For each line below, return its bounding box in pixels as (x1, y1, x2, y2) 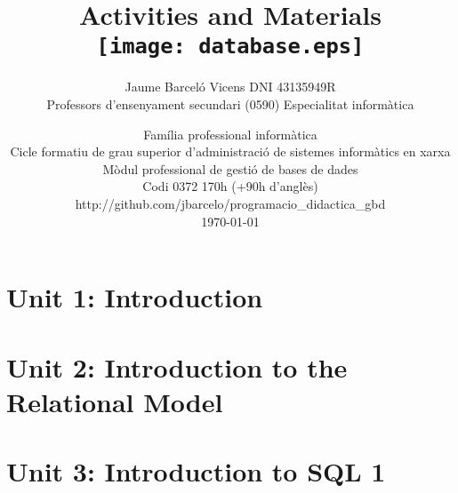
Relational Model (6, 383, 223, 419)
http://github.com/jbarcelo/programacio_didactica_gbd (75, 195, 386, 212)
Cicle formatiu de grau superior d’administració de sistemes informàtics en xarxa (10, 142, 451, 161)
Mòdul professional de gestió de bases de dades (102, 159, 358, 178)
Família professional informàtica (143, 124, 317, 143)
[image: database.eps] (96, 34, 365, 60)
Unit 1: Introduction (6, 279, 263, 315)
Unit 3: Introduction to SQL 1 (6, 453, 386, 489)
